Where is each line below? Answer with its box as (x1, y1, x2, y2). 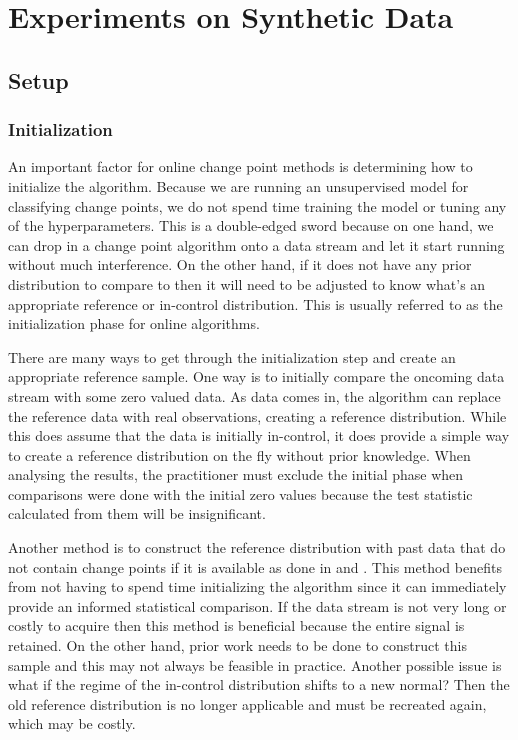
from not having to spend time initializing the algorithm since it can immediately (8, 576, 507, 597)
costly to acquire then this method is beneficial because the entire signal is (8, 615, 465, 636)
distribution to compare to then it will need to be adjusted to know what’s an (8, 273, 486, 294)
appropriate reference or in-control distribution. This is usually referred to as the (8, 293, 503, 314)
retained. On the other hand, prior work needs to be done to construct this (8, 635, 467, 656)
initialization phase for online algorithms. (8, 313, 260, 334)
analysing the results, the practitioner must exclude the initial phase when (8, 464, 464, 485)
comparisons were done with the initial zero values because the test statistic (8, 483, 473, 504)
